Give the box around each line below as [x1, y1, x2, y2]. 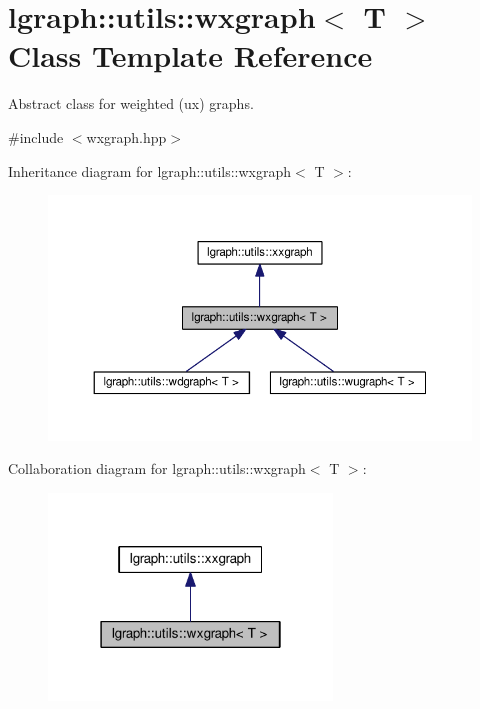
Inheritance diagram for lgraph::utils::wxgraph [8, 160, 292, 181]
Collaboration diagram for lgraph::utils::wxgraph [8, 458, 306, 479]
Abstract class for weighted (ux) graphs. [8, 93, 254, 114]
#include [8, 126, 64, 147]
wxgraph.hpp [86, 126, 167, 147]
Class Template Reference [8, 35, 373, 76]
